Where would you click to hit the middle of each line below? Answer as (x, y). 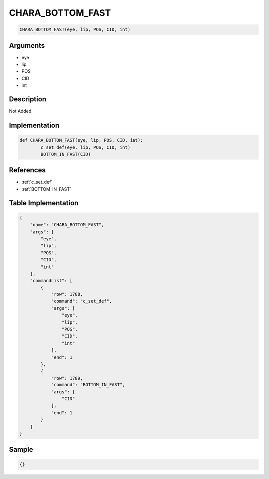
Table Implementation (44, 203)
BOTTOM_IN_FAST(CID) (66, 154)
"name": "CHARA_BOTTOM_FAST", (67, 225)
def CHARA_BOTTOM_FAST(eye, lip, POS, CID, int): (81, 140)
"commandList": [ (51, 281)
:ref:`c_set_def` (37, 182)
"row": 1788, (67, 294)
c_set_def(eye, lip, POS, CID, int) (85, 147)
